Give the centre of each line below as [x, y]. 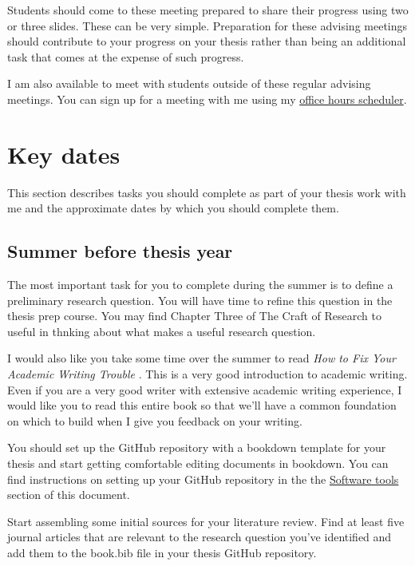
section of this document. [69, 495]
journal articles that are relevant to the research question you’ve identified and [200, 537]
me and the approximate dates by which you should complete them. [173, 208]
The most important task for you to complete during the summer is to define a [200, 285]
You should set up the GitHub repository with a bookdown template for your [197, 447]
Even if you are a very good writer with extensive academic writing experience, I [205, 389]
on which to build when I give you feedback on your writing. [155, 420]
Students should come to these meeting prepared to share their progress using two [208, 10]
